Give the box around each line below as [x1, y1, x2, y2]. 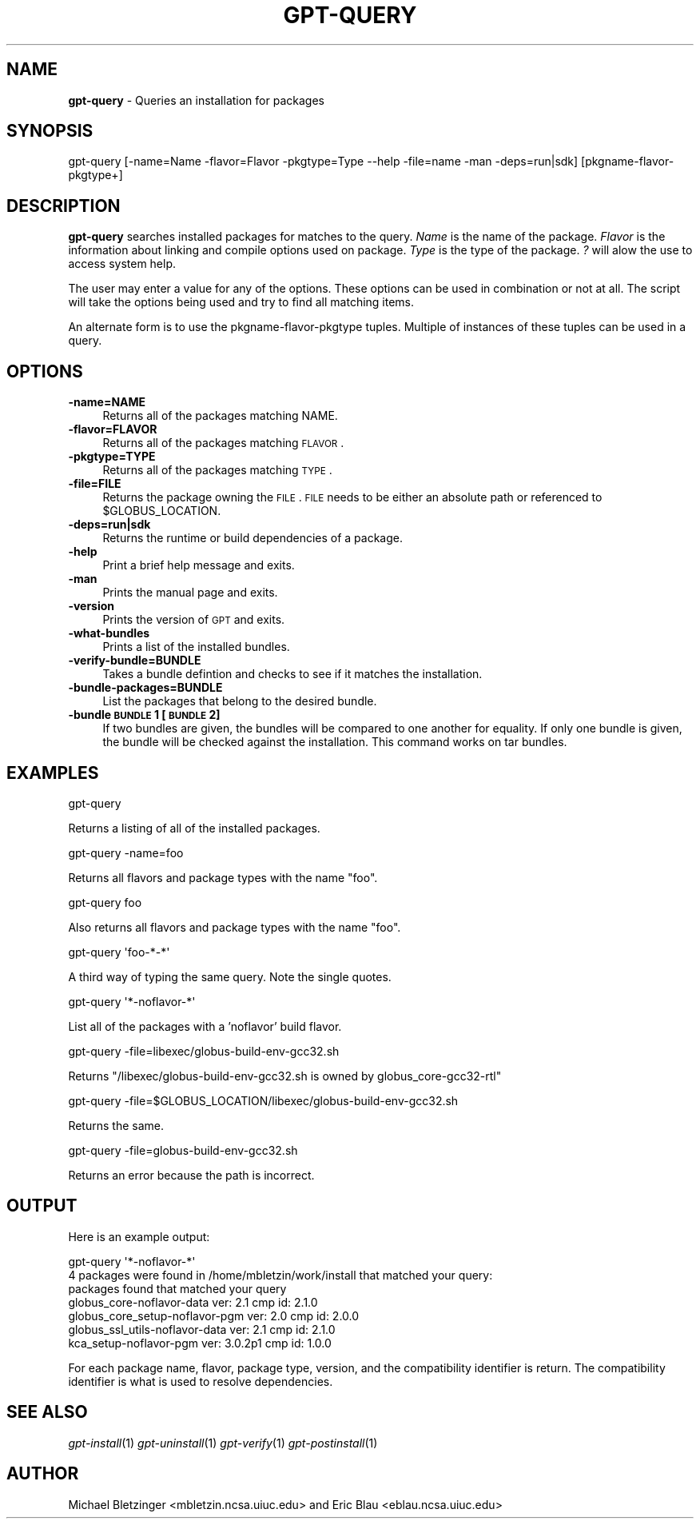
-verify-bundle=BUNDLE [68, 653, 201, 668]
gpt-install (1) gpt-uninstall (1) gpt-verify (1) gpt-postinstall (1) [68, 1435, 378, 1450]
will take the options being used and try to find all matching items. [68, 295, 415, 309]
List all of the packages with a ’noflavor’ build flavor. [68, 1019, 342, 1033]
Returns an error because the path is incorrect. [68, 1168, 315, 1182]
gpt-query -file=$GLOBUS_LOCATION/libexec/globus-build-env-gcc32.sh [68, 1093, 459, 1108]
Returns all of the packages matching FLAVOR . [102, 436, 344, 450]
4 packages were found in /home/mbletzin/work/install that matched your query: [68, 1268, 493, 1282]
